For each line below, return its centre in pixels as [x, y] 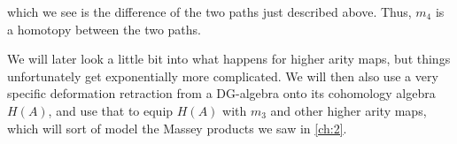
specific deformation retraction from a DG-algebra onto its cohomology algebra [221, 93]
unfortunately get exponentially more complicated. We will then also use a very [223, 76]
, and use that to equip [111, 110]
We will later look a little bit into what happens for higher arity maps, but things [229, 59]
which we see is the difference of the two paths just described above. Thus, [209, 11]
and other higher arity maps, [349, 110]
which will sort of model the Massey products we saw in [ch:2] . [177, 128]
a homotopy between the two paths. [105, 29]
